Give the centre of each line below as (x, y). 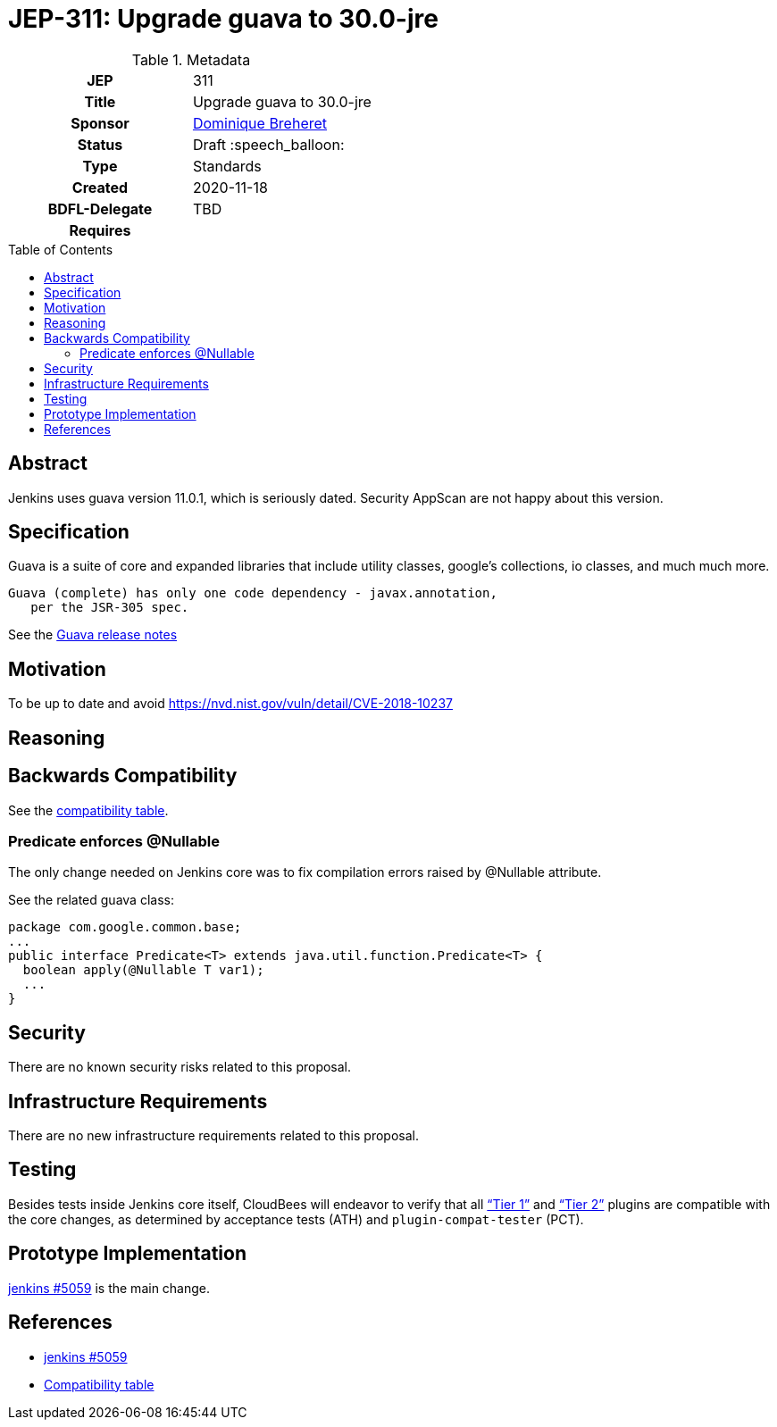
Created (100, 187)
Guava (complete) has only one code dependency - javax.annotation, (253, 593)
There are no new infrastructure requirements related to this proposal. (213, 1135)
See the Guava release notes (93, 635)
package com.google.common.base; (125, 927)
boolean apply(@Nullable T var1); (143, 970)
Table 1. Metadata (191, 59)
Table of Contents (61, 249)
